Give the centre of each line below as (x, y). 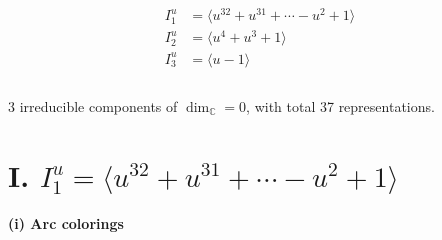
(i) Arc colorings (66, 222)
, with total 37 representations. (340, 105)
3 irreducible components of (93, 105)
